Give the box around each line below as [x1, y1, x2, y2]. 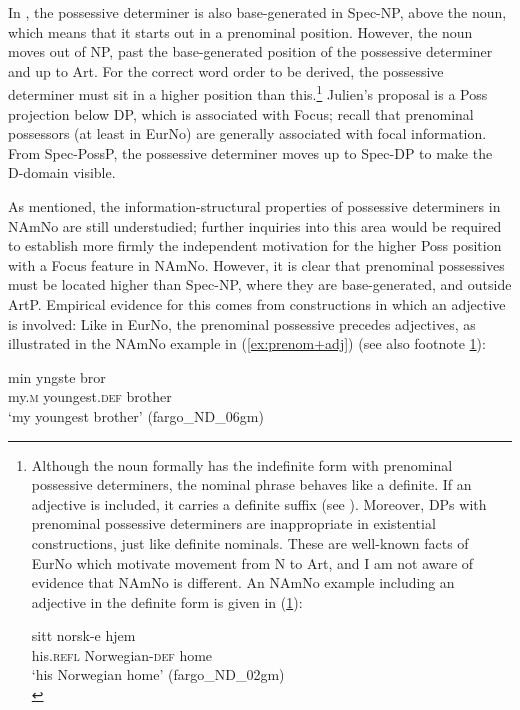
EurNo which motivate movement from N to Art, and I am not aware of [31, 552, 474, 573]
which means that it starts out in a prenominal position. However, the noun [8, 21, 473, 42]
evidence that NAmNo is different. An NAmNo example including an [31, 572, 455, 593]
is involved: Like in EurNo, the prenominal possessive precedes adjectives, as [8, 313, 476, 334]
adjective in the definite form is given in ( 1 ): [31, 591, 303, 612]
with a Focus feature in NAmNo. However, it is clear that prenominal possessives [8, 254, 505, 275]
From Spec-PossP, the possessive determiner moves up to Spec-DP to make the [8, 142, 493, 163]
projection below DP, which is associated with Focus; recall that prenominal [8, 103, 474, 124]
